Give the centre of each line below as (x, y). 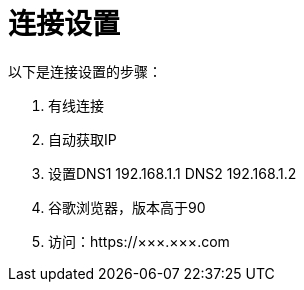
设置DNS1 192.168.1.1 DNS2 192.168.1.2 (172, 173)
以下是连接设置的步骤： (85, 71)
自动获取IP (82, 139)
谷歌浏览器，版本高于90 (127, 207)
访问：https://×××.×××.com (139, 241)
